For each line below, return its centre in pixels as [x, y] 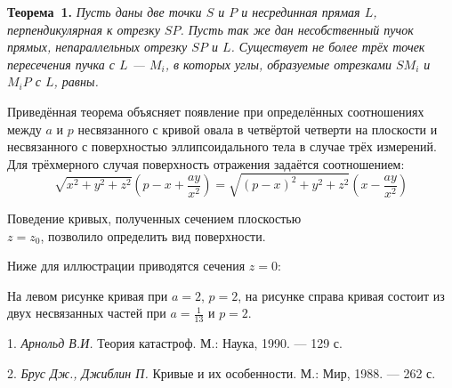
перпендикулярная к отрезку [84, 29]
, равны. [76, 81]
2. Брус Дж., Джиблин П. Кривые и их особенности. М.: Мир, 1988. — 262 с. [222, 372]
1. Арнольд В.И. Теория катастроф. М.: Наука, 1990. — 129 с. [175, 343]
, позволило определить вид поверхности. [153, 235]
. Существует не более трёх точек [328, 47]
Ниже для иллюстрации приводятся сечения [126, 266]
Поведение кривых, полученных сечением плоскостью [154, 218]
